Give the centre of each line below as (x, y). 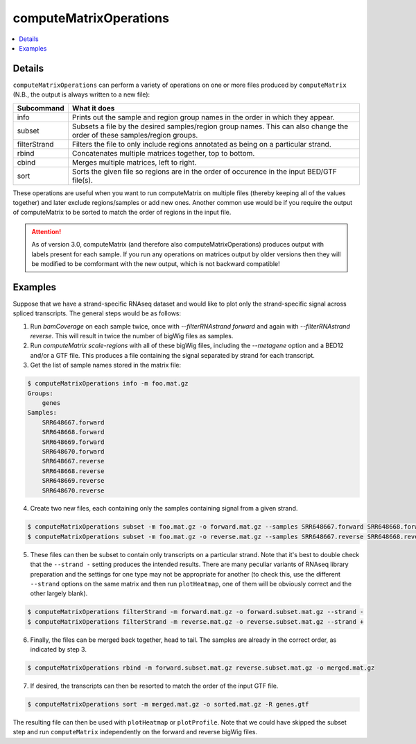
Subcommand (41, 108)
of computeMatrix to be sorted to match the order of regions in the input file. (122, 213)
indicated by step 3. (58, 650)
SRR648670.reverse (73, 490)
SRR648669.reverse (73, 481)
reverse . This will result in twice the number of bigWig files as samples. (132, 336)
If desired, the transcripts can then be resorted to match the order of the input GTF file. (154, 686)
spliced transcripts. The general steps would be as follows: (97, 313)
